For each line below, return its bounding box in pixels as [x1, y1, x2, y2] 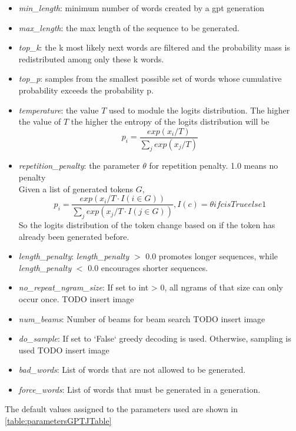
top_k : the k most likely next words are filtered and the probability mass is [18, 41, 290, 54]
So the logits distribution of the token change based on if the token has [18, 218, 275, 230]
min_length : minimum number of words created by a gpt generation [18, 2, 265, 14]
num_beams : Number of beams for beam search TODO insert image [18, 312, 265, 325]
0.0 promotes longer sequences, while [145, 250, 278, 262]
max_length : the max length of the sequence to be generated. [18, 21, 240, 34]
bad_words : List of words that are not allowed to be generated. [18, 363, 246, 376]
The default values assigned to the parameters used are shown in [5, 403, 238, 415]
